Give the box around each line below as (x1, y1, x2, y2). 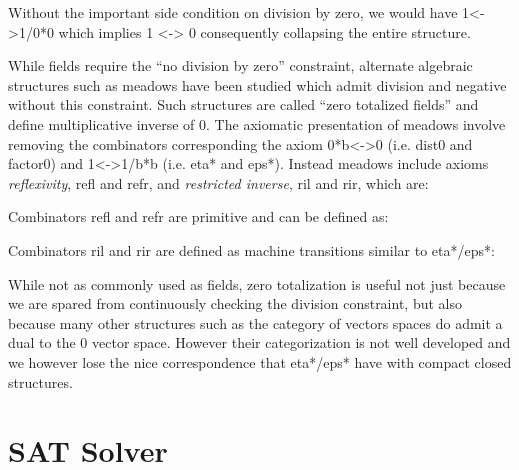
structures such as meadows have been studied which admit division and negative (8, 74, 507, 95)
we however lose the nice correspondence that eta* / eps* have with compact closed (8, 351, 512, 372)
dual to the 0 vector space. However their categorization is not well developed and (8, 332, 511, 353)
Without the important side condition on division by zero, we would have (8, 2, 458, 22)
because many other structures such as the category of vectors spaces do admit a (8, 312, 503, 333)
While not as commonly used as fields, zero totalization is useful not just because (8, 273, 506, 294)
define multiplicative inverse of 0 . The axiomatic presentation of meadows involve (8, 113, 506, 134)
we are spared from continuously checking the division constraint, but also (8, 293, 462, 314)
